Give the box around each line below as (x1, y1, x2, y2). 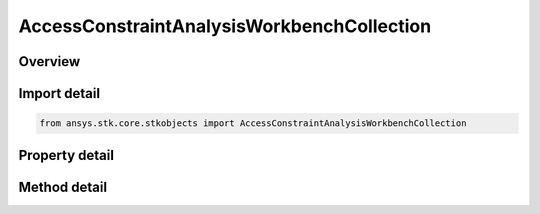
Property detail (18, 146, 115, 164)
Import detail (18, 85, 100, 102)
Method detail (18, 178, 108, 195)
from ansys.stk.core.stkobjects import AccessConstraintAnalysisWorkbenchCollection (39, 118, 467, 129)
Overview (18, 53, 81, 70)
